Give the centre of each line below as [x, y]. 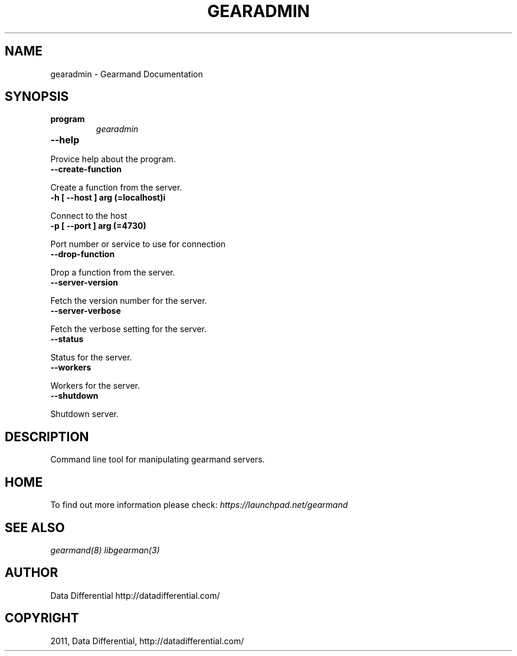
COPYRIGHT [42, 618]
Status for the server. [91, 357]
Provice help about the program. [113, 159]
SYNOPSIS [37, 97]
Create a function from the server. [116, 188]
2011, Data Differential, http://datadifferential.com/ [147, 641]
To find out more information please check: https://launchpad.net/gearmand [199, 505]
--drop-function [83, 254]
